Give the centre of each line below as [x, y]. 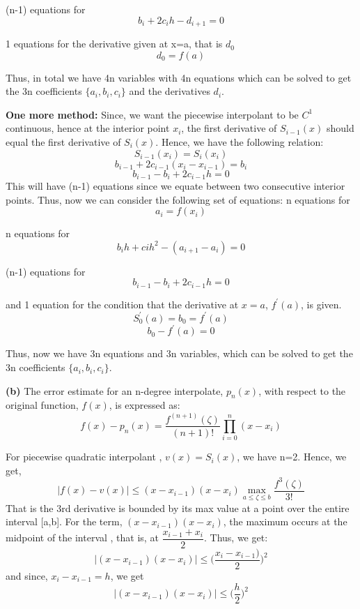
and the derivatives [170, 91]
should [340, 128]
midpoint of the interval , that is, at [82, 537]
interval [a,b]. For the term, [64, 521]
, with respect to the [302, 390]
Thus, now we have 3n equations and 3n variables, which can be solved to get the [179, 353]
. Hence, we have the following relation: [240, 142]
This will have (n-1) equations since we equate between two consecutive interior [175, 186]
